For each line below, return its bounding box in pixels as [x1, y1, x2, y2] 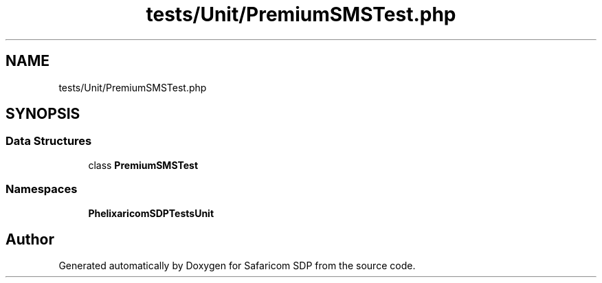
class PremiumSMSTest [88, 159, 199, 171]
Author [5, 230, 54, 248]
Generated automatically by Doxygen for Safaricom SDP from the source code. [58, 260, 416, 272]
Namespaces [5, 182, 78, 196]
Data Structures [5, 134, 92, 148]
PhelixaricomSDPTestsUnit [88, 207, 214, 219]
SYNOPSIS [5, 105, 80, 123]
